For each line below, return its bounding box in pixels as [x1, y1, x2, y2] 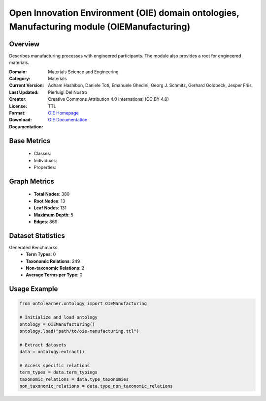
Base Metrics [9, 137, 51, 145]
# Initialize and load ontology [19, 315, 98, 320]
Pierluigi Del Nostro [48, 89, 87, 95]
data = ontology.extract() [19, 349, 85, 355]
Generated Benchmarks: [9, 244, 59, 250]
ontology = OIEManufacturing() [19, 321, 96, 327]
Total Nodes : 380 [33, 191, 70, 197]
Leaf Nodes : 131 [33, 205, 66, 211]
